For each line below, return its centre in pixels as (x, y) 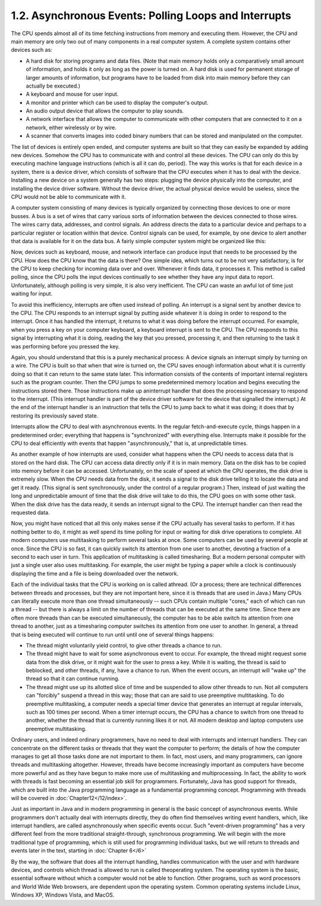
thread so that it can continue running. (73, 678)
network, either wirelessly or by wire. (71, 127)
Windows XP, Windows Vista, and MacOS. (63, 895)
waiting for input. (32, 294)
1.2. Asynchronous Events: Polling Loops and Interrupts (151, 15)
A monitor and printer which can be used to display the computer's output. (117, 102)
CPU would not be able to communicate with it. (68, 197)
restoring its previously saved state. (55, 415)
